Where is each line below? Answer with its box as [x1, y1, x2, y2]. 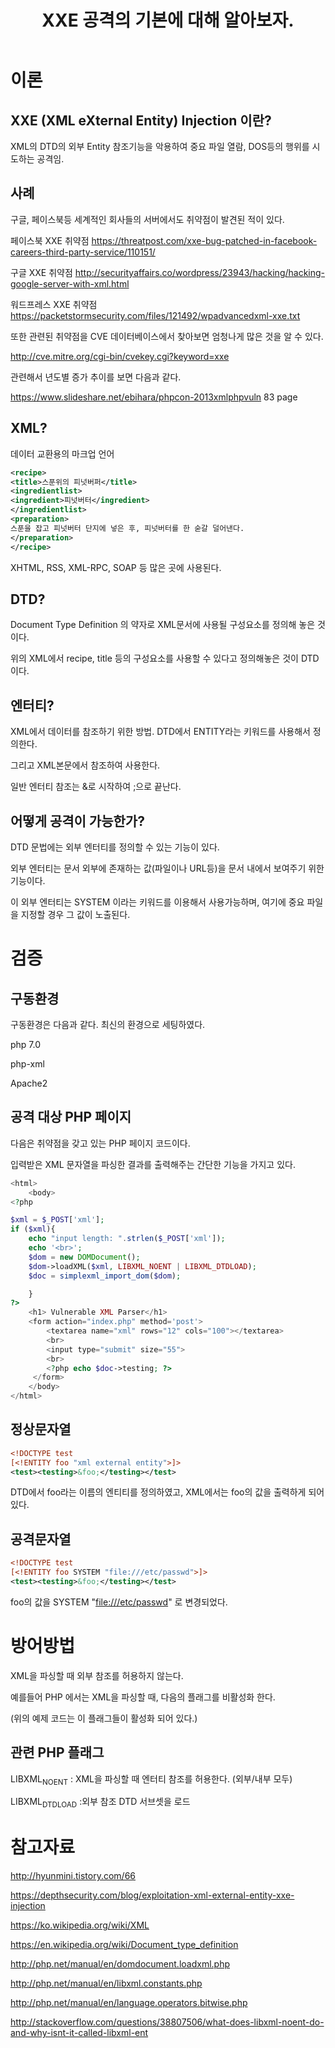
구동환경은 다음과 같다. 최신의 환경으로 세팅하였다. [10, 1018, 206, 1030]
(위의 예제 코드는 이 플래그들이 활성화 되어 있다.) [10, 1712, 198, 1724]
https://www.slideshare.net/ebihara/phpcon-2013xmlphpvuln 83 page [10, 391, 298, 403]
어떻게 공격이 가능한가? [10, 812, 145, 830]
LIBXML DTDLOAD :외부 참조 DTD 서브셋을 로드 [10, 1796, 191, 1810]
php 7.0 [10, 1038, 42, 1050]
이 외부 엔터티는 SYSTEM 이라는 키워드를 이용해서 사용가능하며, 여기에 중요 [10, 896, 305, 908]
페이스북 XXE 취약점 [10, 234, 90, 246]
